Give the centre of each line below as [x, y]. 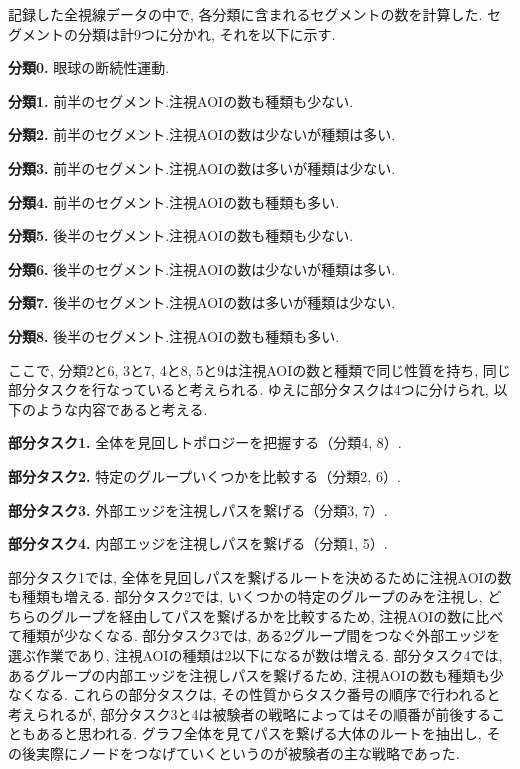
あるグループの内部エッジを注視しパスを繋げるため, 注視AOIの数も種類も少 [256, 674]
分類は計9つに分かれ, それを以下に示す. [206, 33]
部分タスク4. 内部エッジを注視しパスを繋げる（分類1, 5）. [198, 543]
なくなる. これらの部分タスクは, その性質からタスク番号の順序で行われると [254, 694]
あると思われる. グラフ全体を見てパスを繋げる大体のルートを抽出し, [258, 733]
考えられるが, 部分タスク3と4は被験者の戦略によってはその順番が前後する [250, 713]
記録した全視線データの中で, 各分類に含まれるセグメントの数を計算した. [245, 14]
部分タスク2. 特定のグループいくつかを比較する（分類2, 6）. [204, 475]
